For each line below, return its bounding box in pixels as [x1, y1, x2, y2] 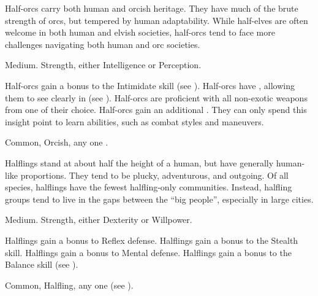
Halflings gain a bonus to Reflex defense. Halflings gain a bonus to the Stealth [5, 233, 298, 246]
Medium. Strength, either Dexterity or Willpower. [5, 213, 192, 226]
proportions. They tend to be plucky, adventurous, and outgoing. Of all [20, 168, 289, 181]
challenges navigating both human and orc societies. [5, 37, 200, 50]
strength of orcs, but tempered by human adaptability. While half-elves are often [5, 14, 308, 26]
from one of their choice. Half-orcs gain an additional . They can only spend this [5, 103, 307, 116]
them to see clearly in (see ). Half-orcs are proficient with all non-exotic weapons [5, 91, 308, 104]
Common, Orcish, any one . [5, 136, 108, 149]
